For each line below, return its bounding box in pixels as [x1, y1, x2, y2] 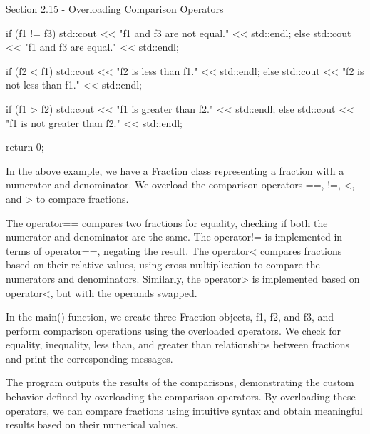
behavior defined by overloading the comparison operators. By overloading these [6, 389, 356, 404]
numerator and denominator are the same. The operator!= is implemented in [6, 229, 343, 244]
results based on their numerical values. [6, 417, 178, 432]
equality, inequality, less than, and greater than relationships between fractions [6, 337, 350, 352]
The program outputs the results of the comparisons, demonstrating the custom [6, 375, 354, 390]
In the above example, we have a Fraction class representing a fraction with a [6, 163, 344, 178]
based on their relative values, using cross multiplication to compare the [6, 257, 320, 272]
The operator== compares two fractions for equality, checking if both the [6, 215, 328, 230]
